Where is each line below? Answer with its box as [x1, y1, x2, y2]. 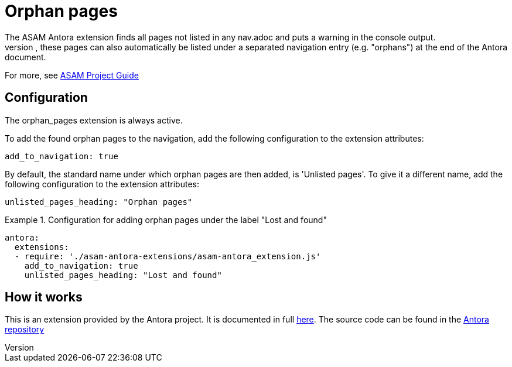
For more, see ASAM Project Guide [5, 70, 139, 80]
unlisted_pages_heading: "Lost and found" [24, 270, 222, 280]
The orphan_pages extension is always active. [5, 115, 183, 125]
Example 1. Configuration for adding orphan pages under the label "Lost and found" [5, 214, 327, 225]
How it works [5, 290, 83, 305]
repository [5, 324, 45, 335]
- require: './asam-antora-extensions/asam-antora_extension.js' [14, 251, 321, 261]
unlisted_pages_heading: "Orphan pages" [5, 197, 193, 207]
